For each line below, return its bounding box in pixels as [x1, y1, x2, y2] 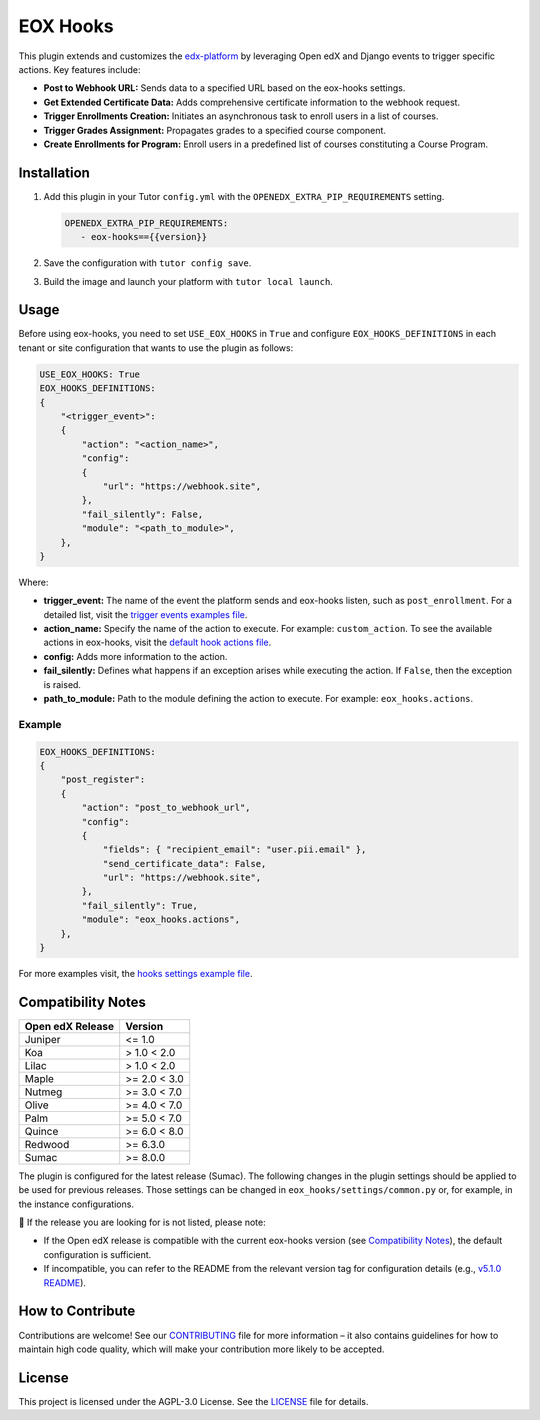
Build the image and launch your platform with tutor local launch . [43, 275, 334, 287]
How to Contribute [18, 1303, 136, 1320]
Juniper [24, 1032, 61, 1046]
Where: [18, 576, 49, 588]
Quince [24, 1124, 59, 1138]
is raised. [43, 678, 82, 690]
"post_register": [60, 774, 146, 785]
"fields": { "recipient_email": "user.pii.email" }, [102, 844, 367, 855]
